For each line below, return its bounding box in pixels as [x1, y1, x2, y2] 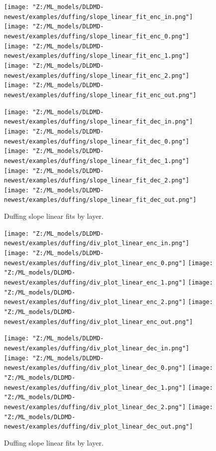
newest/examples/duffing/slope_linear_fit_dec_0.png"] [4, 138, 190, 145]
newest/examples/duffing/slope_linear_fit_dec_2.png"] [4, 177, 190, 184]
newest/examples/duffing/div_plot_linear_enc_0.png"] [4, 259, 186, 267]
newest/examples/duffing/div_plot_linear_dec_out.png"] [4, 423, 193, 431]
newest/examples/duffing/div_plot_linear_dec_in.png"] [4, 344, 190, 352]
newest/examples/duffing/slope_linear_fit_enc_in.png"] [4, 13, 193, 20]
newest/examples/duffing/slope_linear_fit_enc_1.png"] [4, 52, 190, 60]
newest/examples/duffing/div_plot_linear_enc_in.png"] [4, 240, 190, 247]
